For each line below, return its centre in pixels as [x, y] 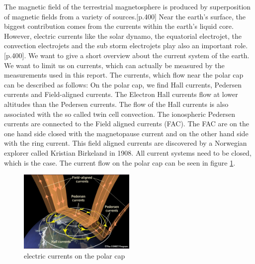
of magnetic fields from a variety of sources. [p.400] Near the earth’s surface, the [125, 16]
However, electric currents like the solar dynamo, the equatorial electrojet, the [123, 36]
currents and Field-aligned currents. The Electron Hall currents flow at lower [121, 94]
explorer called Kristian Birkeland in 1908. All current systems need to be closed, [128, 152]
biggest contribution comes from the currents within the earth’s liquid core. [119, 26]
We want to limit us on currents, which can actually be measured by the [114, 65]
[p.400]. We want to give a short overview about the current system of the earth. [127, 55]
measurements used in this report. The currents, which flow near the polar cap [124, 75]
